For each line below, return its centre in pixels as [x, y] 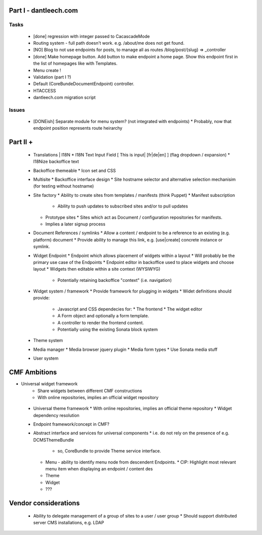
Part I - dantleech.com [43, 10]
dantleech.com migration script [65, 98]
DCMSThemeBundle [54, 440]
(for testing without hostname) [64, 186]
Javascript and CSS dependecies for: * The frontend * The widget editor [130, 309]
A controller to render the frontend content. [101, 323]
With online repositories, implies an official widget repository [98, 397]
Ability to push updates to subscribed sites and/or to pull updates [123, 206]
